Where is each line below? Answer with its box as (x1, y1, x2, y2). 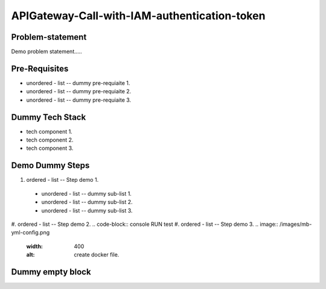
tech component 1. (26, 128, 72, 135)
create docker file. (74, 251, 120, 258)
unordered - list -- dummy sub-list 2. (41, 199, 133, 206)
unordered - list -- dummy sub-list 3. (41, 207, 133, 214)
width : (26, 243, 43, 250)
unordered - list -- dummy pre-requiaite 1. (26, 79, 130, 87)
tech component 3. (26, 144, 74, 152)
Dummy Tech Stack (11, 112, 86, 122)
